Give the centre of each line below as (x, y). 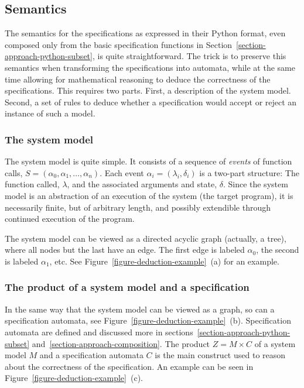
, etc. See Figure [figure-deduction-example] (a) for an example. (164, 261)
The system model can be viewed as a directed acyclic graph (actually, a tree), (146, 238)
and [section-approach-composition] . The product (121, 343)
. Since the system (255, 184)
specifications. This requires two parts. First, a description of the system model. (148, 90)
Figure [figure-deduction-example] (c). (74, 378)
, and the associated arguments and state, (142, 184)
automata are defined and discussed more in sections (99, 332)
